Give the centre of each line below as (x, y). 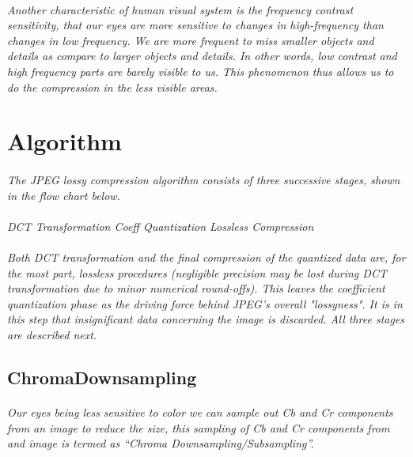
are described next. (52, 335)
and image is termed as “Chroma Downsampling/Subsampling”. (161, 443)
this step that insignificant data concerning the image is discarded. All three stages (206, 319)
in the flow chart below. (64, 195)
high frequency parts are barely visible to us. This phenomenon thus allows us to (201, 71)
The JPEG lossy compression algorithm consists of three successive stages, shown (204, 180)
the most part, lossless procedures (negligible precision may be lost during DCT (197, 272)
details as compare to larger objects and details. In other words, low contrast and (202, 56)
